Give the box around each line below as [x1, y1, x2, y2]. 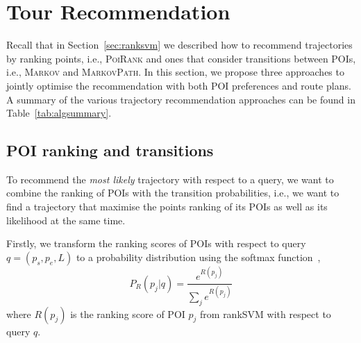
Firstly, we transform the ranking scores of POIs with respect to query [6, 236, 306, 251]
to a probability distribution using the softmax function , [76, 249, 321, 264]
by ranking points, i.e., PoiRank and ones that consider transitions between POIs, [6, 51, 356, 65]
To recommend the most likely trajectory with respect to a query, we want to [6, 171, 334, 186]
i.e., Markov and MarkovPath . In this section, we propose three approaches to [6, 65, 344, 79]
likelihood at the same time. [6, 212, 126, 227]
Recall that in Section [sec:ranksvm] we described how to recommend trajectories [6, 37, 353, 52]
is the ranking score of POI [70, 306, 185, 321]
